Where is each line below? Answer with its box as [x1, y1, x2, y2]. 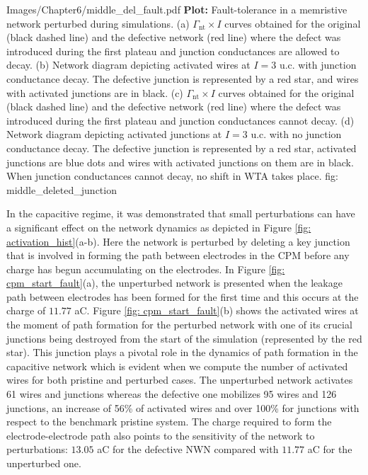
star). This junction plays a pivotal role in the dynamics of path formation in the [6, 345, 358, 360]
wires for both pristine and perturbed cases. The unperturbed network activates [6, 372, 353, 387]
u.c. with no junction [251, 127, 342, 142]
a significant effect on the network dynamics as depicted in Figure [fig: [6, 219, 311, 234]
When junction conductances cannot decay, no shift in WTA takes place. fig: [6, 168, 338, 183]
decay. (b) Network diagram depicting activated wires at [6, 57, 251, 72]
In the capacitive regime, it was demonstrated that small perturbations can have [6, 206, 355, 221]
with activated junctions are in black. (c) [6, 85, 183, 100]
